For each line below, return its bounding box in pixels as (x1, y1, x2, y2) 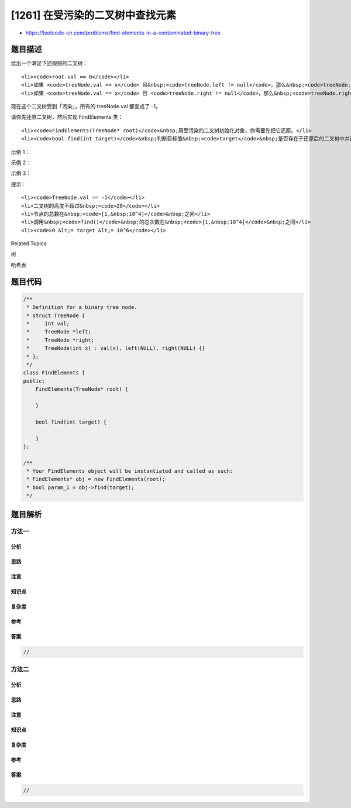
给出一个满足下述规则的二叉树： (11, 60, 88, 67)
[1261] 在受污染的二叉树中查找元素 (11, 9, 177, 22)
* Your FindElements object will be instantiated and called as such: (26, 468, 233, 475)
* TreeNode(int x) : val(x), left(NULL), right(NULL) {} (26, 345, 205, 352)
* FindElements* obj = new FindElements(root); (26, 476, 166, 483)
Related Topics (11, 240, 47, 247)
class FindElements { (23, 369, 85, 376)
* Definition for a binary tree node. (26, 304, 137, 311)
